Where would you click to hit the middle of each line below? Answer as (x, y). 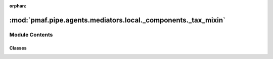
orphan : (18, 6)
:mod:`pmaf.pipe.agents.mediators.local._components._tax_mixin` (118, 20)
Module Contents (31, 34)
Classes (18, 48)
